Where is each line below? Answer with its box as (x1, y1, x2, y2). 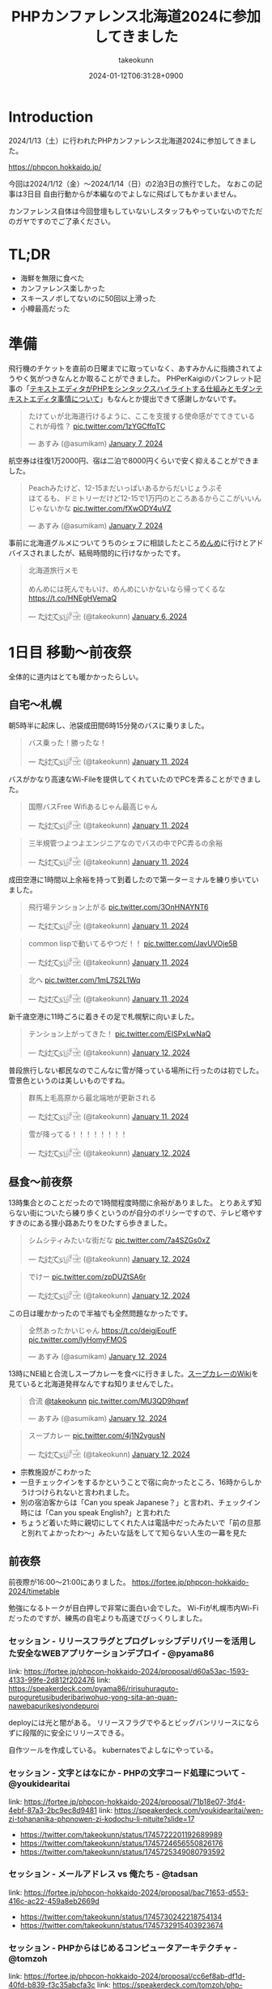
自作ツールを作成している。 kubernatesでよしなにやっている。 (8, 1746, 219, 1755)
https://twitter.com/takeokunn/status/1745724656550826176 (19, 1838, 223, 1848)
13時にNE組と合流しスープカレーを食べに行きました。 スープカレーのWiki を (8, 1369, 259, 1379)
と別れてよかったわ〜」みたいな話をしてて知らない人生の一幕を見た (19, 1528, 247, 1538)
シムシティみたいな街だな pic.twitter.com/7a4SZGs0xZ (28, 1235, 210, 1246)
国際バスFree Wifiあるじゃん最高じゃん (28, 802, 158, 812)
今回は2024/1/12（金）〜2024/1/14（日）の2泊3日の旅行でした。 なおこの (8, 179, 256, 188)
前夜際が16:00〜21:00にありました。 (8, 1577, 131, 1586)
